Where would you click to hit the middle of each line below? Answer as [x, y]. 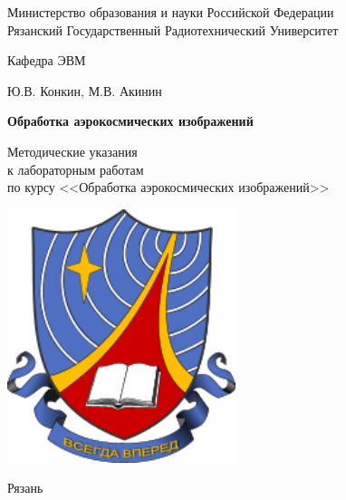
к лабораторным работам [76, 169]
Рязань [25, 488]
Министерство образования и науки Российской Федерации [171, 12]
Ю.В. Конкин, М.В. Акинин [85, 90]
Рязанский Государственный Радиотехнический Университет [173, 29]
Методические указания [72, 151]
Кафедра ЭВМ [47, 60]
